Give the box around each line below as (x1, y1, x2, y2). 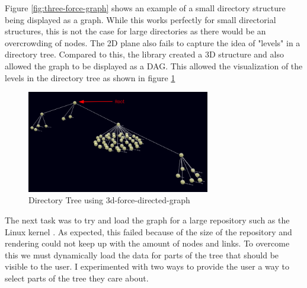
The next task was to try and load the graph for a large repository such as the (5, 214, 290, 226)
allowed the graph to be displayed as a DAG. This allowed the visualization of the (5, 59, 303, 72)
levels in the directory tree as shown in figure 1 (5, 71, 175, 84)
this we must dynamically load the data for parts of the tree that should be (5, 248, 279, 261)
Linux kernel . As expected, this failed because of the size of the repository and (5, 225, 292, 238)
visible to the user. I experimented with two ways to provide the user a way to (5, 260, 289, 273)
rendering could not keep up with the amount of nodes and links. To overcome (5, 237, 290, 249)
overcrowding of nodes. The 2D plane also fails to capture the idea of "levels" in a (5, 36, 300, 49)
